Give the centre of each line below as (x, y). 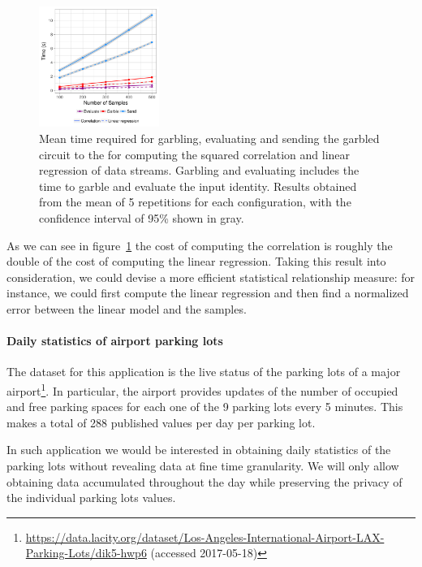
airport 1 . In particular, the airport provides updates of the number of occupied (202, 389)
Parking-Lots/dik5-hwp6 (86, 553)
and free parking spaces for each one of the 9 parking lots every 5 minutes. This (205, 407)
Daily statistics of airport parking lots (115, 341)
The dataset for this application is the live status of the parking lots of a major (204, 372)
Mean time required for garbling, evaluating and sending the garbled (209, 138)
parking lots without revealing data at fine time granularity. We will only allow (203, 465)
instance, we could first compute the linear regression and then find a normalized (208, 293)
